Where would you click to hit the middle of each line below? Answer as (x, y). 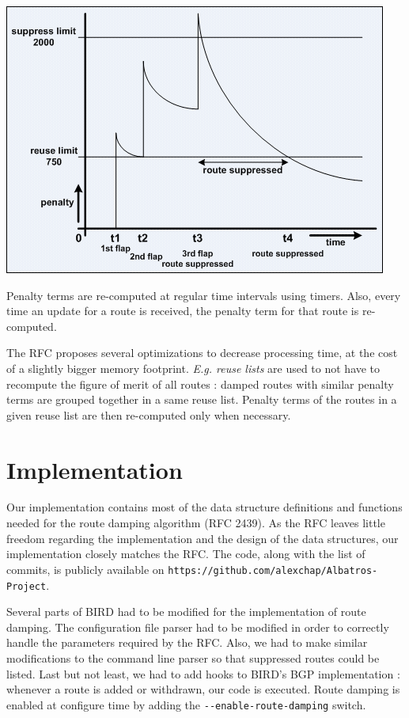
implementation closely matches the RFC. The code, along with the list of (186, 554)
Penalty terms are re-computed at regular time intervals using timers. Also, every (204, 295)
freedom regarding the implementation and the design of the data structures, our (203, 538)
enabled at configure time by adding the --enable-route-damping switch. (186, 704)
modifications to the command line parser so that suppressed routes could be (193, 657)
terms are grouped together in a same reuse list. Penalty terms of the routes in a (202, 399)
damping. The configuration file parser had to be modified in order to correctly (198, 627)
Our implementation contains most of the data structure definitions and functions (204, 507)
